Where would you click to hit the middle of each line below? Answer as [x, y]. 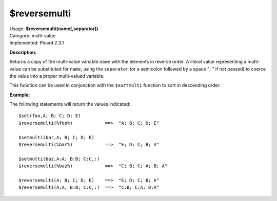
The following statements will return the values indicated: [70, 104]
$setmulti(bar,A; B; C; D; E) [57, 137]
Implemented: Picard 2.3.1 [37, 43]
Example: [20, 95]
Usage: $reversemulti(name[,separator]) [54, 29]
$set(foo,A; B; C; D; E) [50, 116]
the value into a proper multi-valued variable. [57, 76]
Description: [23, 52]
